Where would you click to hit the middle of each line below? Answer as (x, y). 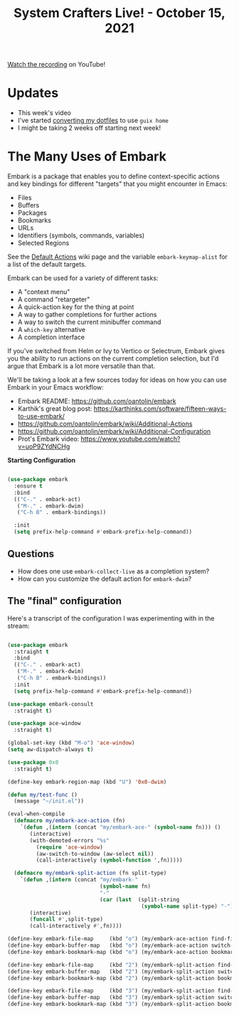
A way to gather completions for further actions (87, 315)
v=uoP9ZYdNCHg (44, 446)
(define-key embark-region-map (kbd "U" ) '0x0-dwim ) (87, 782)
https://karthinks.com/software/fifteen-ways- (160, 409)
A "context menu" (44, 292)
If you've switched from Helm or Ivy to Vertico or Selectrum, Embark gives (116, 351)
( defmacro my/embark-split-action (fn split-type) (90, 873)
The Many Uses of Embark (87, 157)
